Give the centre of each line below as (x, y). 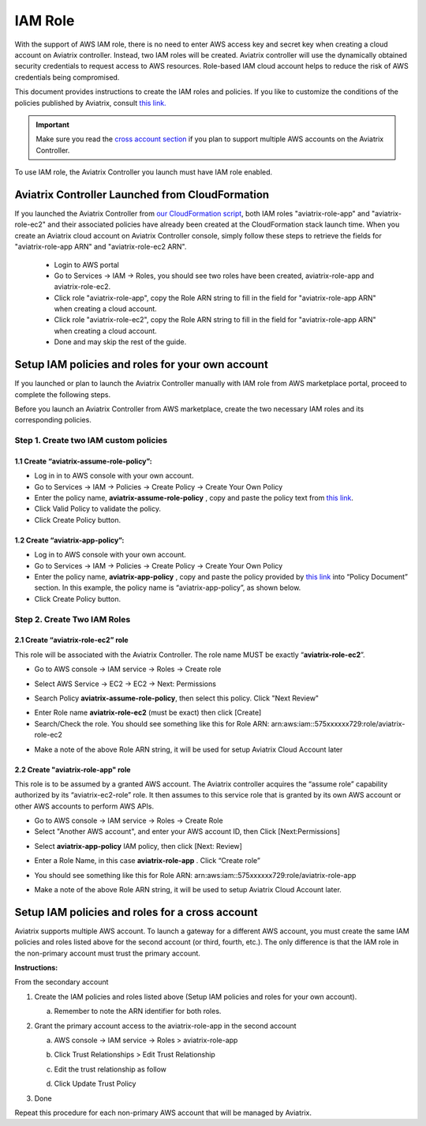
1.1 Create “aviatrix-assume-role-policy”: (84, 461)
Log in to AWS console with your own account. (110, 555)
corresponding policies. (53, 420)
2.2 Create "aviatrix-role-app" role (73, 769)
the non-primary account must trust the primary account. (108, 953)
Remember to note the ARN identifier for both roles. (138, 1012)
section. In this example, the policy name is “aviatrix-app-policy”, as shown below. (168, 587)
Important (53, 124)
